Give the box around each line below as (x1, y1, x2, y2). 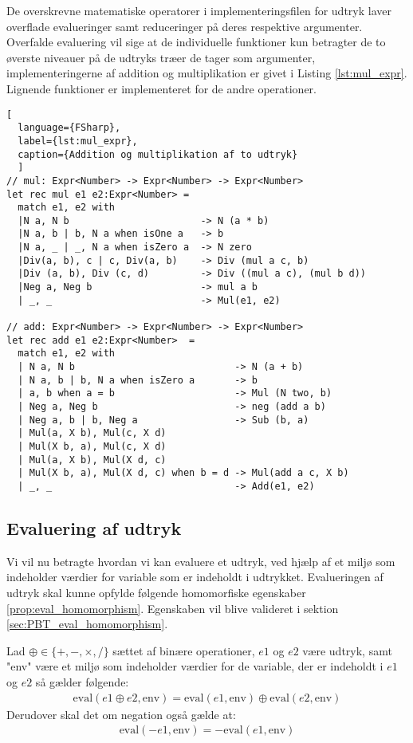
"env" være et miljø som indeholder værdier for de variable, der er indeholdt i (6, 658, 383, 674)
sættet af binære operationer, (112, 642, 255, 658)
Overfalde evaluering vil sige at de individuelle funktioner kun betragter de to (6, 33, 386, 50)
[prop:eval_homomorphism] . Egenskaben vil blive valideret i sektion (6, 600, 339, 616)
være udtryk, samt (302, 642, 392, 658)
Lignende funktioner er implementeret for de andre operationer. (6, 80, 317, 96)
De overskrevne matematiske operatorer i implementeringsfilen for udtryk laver (6, 2, 391, 18)
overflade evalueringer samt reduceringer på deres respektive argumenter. (6, 18, 363, 34)
